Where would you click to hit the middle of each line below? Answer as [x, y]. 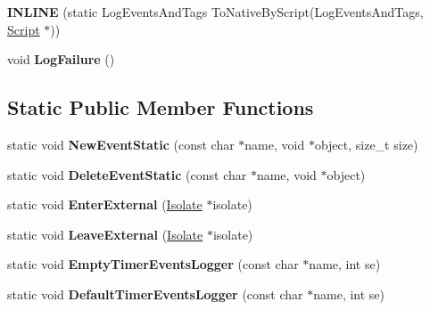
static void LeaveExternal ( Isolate [105, 234]
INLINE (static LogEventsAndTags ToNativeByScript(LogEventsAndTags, [215, 12]
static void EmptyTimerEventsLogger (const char [153, 264]
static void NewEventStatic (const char [121, 144]
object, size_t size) [366, 144]
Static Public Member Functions [161, 107]
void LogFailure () [61, 59]
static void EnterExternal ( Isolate [105, 204]
